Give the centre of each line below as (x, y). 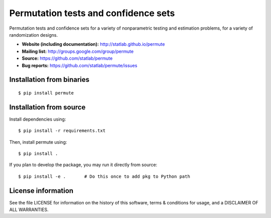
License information (41, 191)
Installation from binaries (49, 80)
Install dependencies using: (38, 119)
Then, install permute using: (38, 142)
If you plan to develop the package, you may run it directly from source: (83, 165)
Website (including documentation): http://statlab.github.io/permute (93, 44)
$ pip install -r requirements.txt (62, 131)
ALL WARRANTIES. (29, 210)
